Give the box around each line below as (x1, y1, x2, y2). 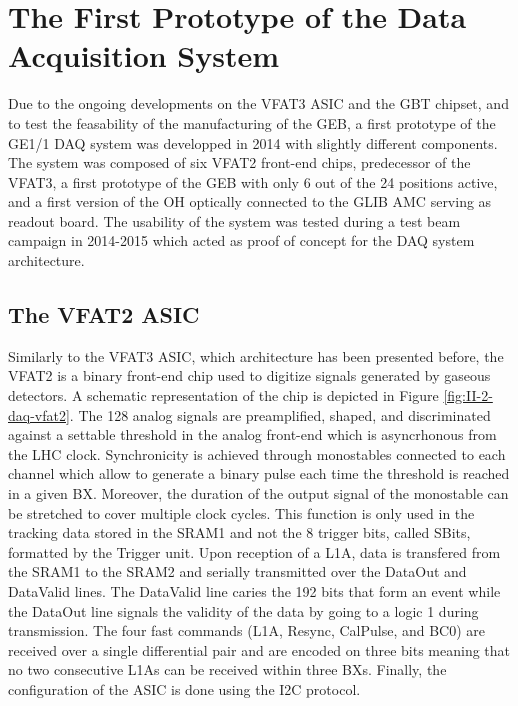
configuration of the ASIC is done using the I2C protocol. (8, 678, 361, 699)
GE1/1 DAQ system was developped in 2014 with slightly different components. (8, 132, 498, 153)
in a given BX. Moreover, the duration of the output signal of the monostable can (8, 483, 509, 504)
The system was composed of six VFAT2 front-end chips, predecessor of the (8, 152, 471, 173)
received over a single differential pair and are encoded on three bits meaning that (8, 639, 511, 660)
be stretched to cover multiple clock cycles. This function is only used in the (8, 502, 475, 523)
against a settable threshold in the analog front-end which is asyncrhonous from (8, 424, 497, 445)
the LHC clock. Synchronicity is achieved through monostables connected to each (8, 443, 506, 464)
